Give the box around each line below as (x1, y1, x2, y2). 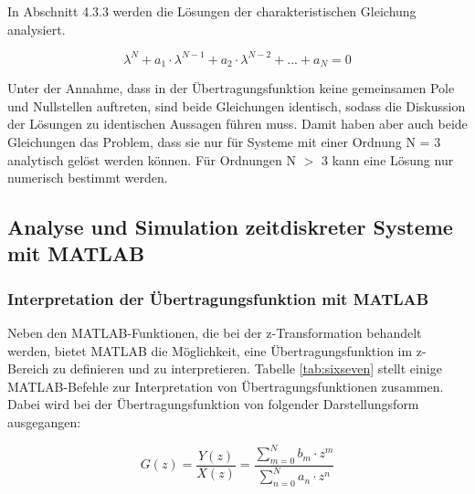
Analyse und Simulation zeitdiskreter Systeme (7, 213, 453, 241)
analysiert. (7, 19, 66, 38)
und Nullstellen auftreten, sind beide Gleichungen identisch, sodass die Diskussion (7, 96, 466, 115)
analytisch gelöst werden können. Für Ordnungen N (7, 150, 296, 169)
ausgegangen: (7, 413, 81, 432)
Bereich (7, 359, 49, 378)
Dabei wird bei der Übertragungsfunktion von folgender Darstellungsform (7, 394, 419, 414)
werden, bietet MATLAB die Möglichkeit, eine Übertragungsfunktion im (7, 341, 413, 360)
